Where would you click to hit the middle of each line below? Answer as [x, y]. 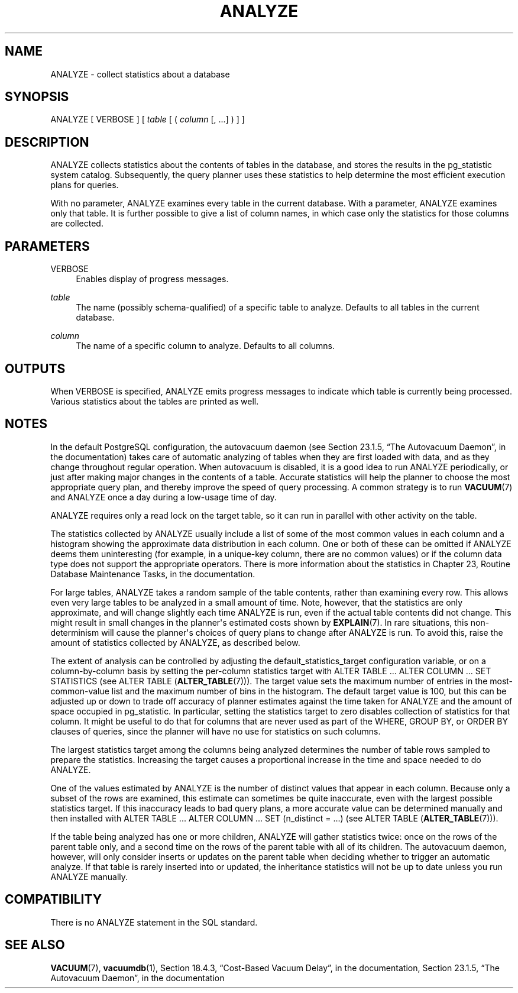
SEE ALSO [35, 945]
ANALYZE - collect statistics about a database [140, 74]
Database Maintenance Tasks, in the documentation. [153, 574]
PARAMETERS [47, 246]
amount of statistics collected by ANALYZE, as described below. [175, 642]
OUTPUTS [35, 368]
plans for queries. [85, 185]
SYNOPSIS [37, 97]
